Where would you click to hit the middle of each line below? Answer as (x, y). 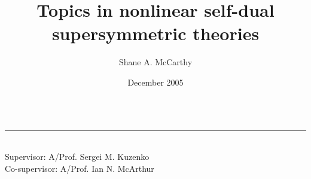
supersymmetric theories (155, 33)
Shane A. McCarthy (155, 62)
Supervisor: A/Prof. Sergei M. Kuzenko (77, 157)
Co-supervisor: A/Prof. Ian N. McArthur (80, 168)
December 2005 (155, 82)
